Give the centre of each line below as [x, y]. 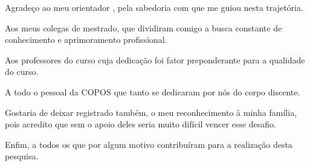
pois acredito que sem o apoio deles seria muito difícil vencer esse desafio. [140, 124]
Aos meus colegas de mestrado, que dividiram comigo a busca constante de [144, 27]
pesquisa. [22, 156]
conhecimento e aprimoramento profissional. [86, 40]
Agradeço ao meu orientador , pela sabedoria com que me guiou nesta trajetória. [154, 7]
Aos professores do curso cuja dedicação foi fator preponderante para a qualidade [155, 59]
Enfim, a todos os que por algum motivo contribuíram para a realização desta [149, 144]
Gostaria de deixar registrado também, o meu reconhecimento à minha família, [151, 112]
